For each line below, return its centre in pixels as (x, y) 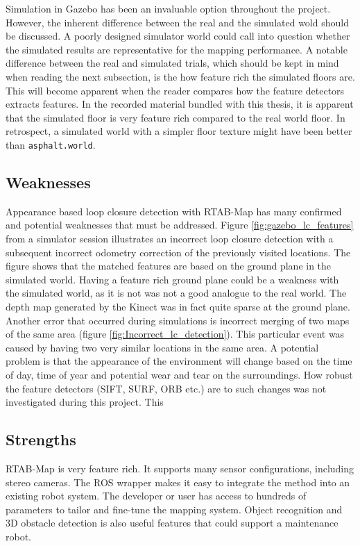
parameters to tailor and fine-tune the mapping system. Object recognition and (174, 509)
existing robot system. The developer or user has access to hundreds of (156, 496)
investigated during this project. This (85, 402)
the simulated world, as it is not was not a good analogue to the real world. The (176, 293)
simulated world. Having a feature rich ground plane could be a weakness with (172, 279)
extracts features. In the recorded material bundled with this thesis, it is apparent (180, 104)
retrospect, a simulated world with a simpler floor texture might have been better (179, 131)
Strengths (41, 439)
